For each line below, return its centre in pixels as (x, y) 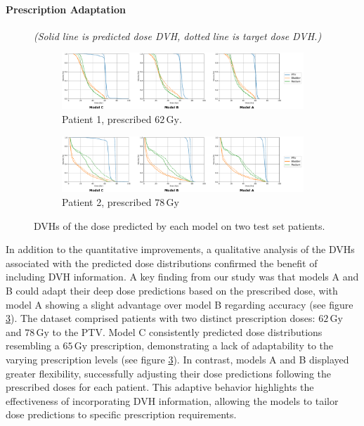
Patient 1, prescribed (107, 118)
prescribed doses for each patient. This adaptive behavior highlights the (160, 387)
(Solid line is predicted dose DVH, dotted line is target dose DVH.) (178, 35)
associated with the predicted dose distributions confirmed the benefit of (162, 263)
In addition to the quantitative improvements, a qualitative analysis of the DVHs (180, 249)
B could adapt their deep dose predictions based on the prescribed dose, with (172, 291)
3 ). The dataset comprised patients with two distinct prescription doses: (161, 318)
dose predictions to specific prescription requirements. (121, 414)
